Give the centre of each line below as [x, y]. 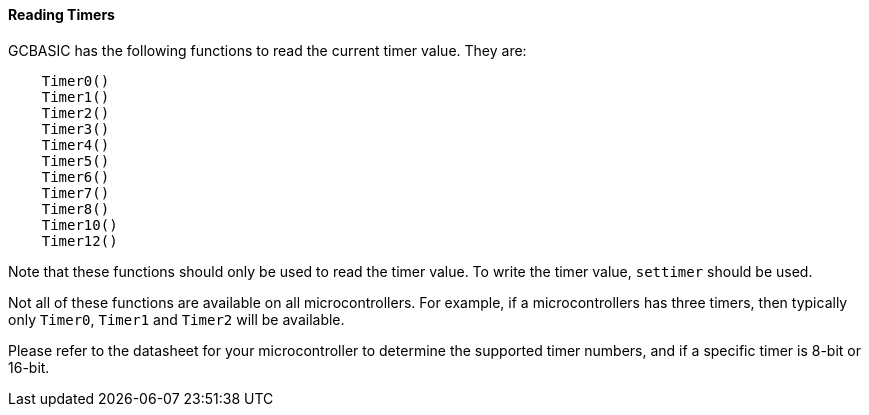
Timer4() [75, 144]
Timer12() [79, 240]
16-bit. [29, 367]
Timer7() [75, 192]
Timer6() [75, 176]
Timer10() [79, 224]
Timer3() [75, 128]
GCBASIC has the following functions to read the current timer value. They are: [267, 50]
